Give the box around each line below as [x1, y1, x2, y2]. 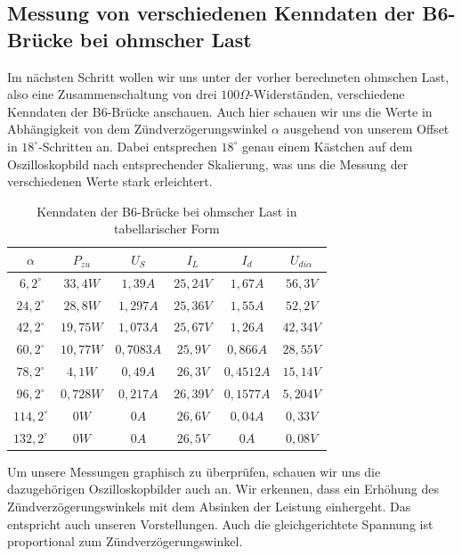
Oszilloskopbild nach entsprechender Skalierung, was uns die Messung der [7, 154, 409, 173]
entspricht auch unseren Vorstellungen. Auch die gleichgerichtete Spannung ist [7, 514, 434, 533]
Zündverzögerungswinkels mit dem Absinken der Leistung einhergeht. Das [7, 496, 411, 515]
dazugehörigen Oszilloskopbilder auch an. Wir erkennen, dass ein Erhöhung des [7, 479, 439, 498]
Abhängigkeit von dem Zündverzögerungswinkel [7, 119, 268, 138]
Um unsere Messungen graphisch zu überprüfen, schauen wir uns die [7, 462, 381, 480]
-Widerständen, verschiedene [249, 85, 405, 103]
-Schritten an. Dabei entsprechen [38, 136, 217, 155]
